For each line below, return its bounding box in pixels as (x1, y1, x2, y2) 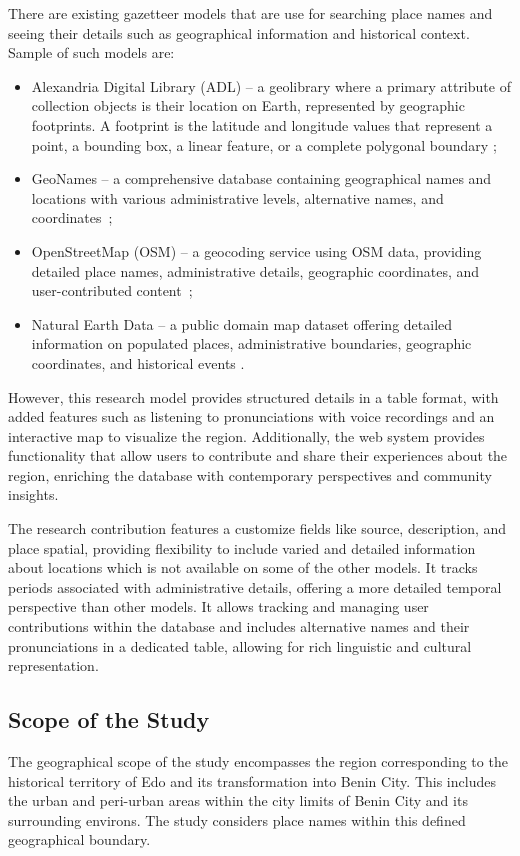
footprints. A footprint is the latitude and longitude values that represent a (31, 114, 493, 135)
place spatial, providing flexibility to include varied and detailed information (8, 537, 476, 558)
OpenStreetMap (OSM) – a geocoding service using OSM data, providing (31, 240, 482, 261)
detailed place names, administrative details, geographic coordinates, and (31, 260, 480, 281)
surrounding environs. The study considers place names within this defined (8, 809, 466, 830)
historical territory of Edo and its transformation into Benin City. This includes (8, 770, 496, 791)
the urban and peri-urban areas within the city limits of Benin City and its (8, 790, 468, 811)
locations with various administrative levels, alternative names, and (31, 187, 444, 208)
